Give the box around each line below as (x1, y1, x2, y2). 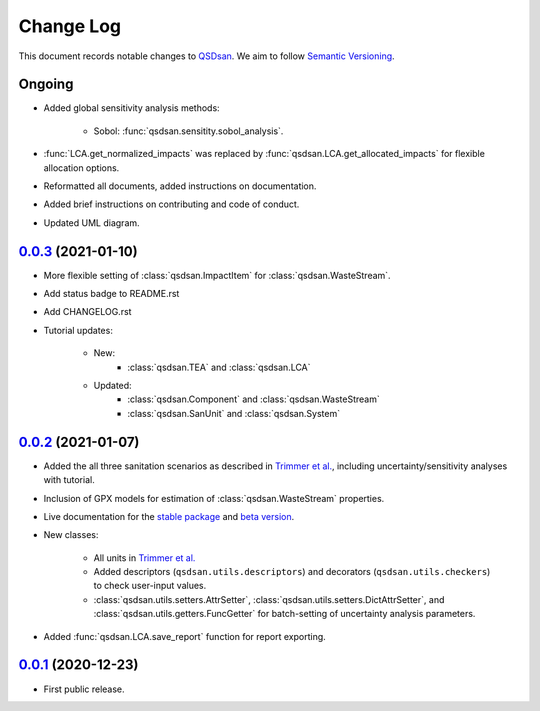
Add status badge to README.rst (43, 288, 180, 300)
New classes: (43, 529, 99, 541)
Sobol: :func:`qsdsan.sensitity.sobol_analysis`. (93, 125, 284, 137)
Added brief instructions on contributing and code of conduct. (43, 198, 300, 210)
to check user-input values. (93, 580, 207, 592)
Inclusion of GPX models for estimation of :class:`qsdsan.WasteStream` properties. (43, 492, 385, 504)
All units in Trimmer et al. (93, 551, 196, 564)
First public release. (43, 683, 125, 695)
